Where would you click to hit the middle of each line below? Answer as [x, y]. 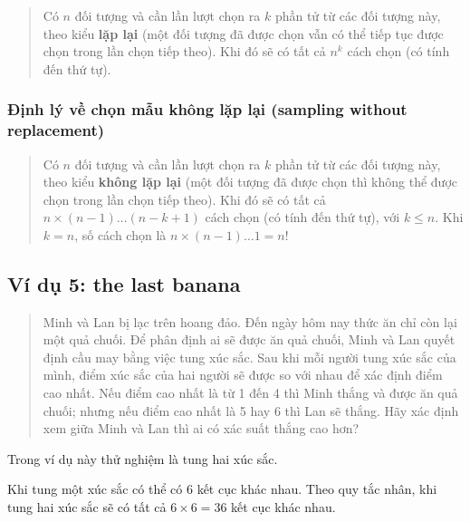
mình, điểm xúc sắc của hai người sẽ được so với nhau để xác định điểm [243, 375]
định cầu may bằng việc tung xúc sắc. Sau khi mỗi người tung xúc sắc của [249, 357]
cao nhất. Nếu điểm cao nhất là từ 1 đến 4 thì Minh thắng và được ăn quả [250, 393]
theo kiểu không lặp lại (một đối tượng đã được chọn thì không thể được [250, 182]
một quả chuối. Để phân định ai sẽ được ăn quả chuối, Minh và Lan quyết [249, 339]
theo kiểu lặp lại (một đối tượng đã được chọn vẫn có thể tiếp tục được [243, 33]
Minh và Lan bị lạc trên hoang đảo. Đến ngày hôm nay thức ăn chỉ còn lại [250, 321]
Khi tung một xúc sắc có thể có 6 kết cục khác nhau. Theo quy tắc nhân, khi [222, 489]
